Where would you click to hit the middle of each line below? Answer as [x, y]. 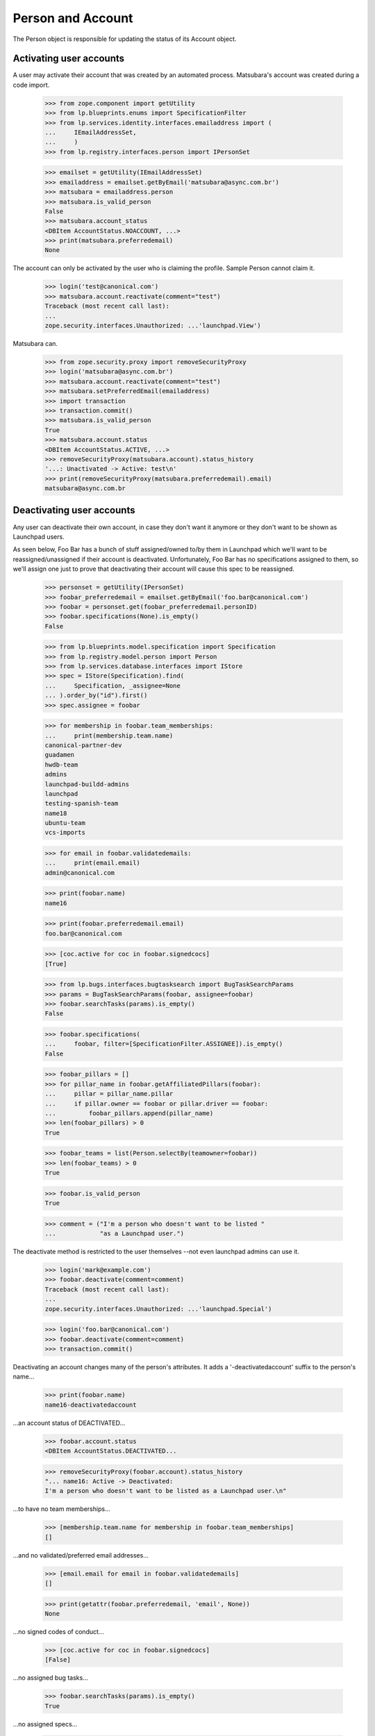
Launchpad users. [39, 536]
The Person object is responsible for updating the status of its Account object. [125, 39]
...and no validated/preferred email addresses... [81, 1555]
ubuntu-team [65, 823]
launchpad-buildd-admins [87, 784]
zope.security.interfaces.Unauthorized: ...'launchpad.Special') [158, 1309]
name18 [56, 813]
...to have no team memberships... [61, 1509]
